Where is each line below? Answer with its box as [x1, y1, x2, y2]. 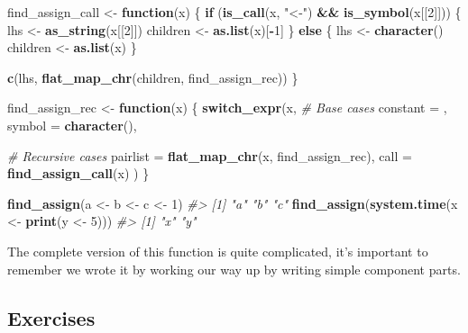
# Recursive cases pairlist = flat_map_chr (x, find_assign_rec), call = [7, 146, 412, 165]
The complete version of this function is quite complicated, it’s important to [7, 241, 428, 260]
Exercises [7, 303, 96, 331]
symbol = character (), [7, 115, 137, 134]
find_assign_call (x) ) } [7, 164, 150, 183]
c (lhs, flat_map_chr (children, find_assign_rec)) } [7, 67, 298, 86]
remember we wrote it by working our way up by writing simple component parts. [7, 259, 461, 278]
